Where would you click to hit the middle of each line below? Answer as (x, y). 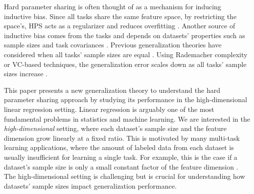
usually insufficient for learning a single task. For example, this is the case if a (121, 157)
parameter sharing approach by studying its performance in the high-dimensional (126, 99)
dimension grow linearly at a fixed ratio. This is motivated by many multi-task (122, 138)
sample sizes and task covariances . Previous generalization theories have (113, 45)
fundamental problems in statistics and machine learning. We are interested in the (127, 119)
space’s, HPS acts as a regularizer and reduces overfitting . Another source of (120, 26)
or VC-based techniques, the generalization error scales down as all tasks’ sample (125, 64)
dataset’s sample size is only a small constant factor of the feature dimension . (121, 166)
